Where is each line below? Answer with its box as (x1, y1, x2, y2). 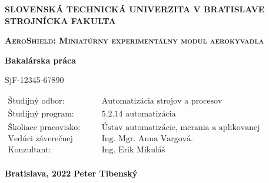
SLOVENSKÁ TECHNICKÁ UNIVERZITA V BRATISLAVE (5, 3, 265, 15)
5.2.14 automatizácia (101, 110, 176, 119)
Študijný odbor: (8, 97, 65, 105)
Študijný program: (8, 110, 74, 119)
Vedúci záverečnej (8, 135, 73, 144)
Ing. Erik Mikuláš (101, 146, 165, 155)
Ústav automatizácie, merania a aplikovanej (101, 124, 260, 132)
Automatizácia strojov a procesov (101, 97, 222, 105)
